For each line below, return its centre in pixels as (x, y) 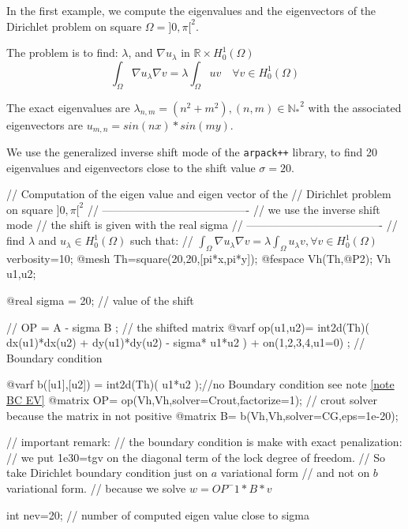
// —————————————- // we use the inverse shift (234, 209)
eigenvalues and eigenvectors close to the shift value (131, 167)
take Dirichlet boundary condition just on (107, 473)
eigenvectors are (45, 124)
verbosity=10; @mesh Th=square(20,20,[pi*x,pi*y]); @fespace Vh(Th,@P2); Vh (199, 258)
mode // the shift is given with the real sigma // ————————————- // (202, 225)
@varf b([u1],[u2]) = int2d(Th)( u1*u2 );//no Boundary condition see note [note (200, 384)
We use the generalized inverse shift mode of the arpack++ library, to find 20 (192, 152)
